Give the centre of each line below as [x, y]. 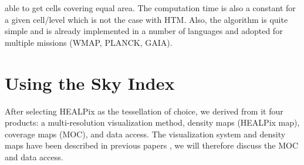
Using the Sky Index [90, 82]
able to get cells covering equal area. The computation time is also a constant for [150, 8]
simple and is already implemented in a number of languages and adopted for [144, 31]
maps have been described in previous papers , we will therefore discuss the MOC [152, 145]
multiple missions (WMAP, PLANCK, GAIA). [89, 42]
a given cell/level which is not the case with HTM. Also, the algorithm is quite [146, 19]
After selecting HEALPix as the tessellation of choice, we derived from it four [144, 111]
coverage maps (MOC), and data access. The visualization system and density [145, 134]
